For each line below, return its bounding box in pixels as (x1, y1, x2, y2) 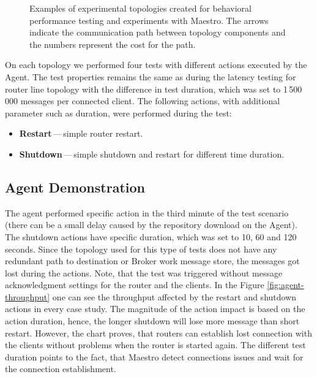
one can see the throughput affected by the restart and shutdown (52, 290, 297, 303)
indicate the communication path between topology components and (29, 26, 286, 39)
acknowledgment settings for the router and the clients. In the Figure (5, 278, 264, 291)
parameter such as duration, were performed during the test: (5, 106, 232, 119)
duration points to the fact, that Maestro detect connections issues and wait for (5, 350, 304, 363)
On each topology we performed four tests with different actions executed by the (5, 58, 307, 71)
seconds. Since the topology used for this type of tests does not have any (5, 242, 277, 255)
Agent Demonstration (5, 177, 145, 196)
